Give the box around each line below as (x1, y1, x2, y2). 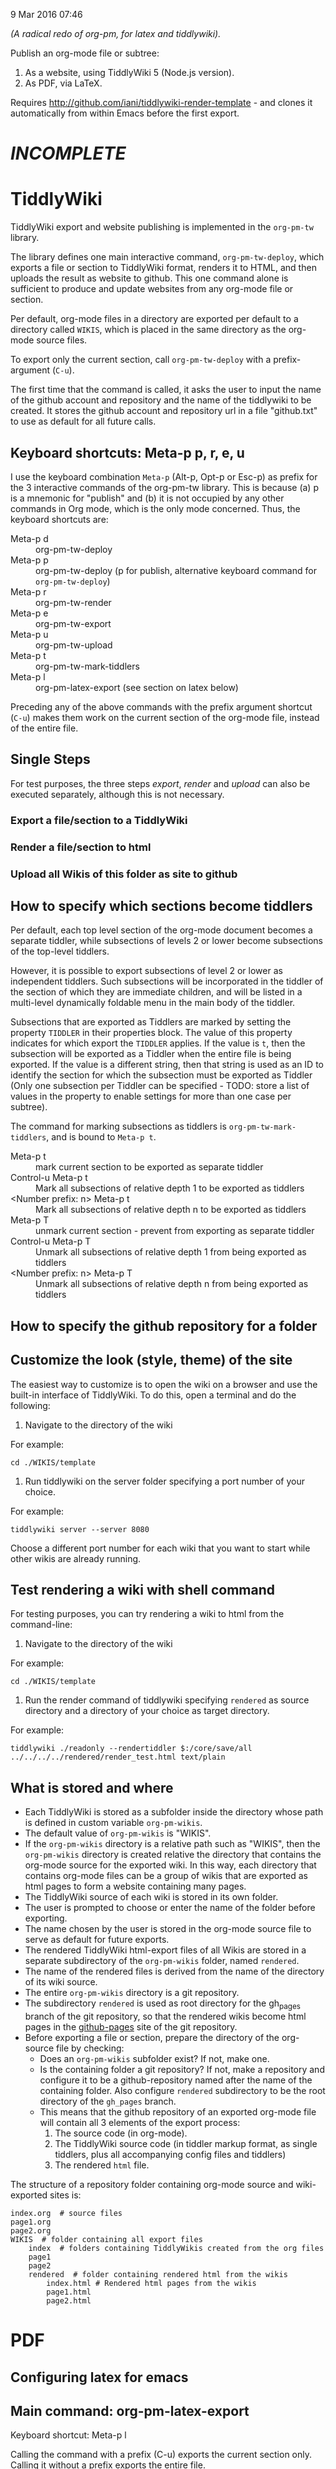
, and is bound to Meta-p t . (46, 1131, 157, 1143)
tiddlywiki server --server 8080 (10, 1524, 150, 1534)
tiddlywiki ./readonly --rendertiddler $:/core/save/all (10, 1744, 253, 1754)
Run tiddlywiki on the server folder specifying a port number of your (24, 1475, 305, 1487)
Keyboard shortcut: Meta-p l (10, 2429, 127, 2441)
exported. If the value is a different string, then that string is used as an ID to (10, 1059, 324, 1071)
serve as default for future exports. (24, 1934, 170, 1946)
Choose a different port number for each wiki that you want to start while (10, 1542, 311, 1554)
